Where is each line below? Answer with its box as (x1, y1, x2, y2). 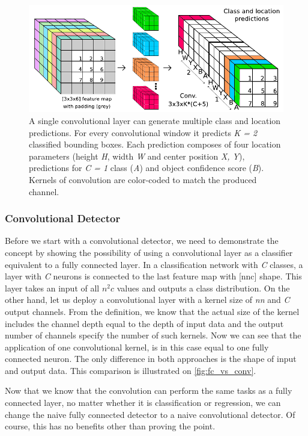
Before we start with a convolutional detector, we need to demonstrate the (5, 234, 279, 247)
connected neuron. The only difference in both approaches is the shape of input (5, 352, 297, 365)
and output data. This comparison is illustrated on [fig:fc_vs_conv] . (5, 364, 256, 376)
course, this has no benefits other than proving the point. (5, 420, 216, 432)
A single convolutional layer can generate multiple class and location (29, 114, 281, 126)
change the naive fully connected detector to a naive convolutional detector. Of (5, 408, 295, 420)
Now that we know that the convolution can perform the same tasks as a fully (5, 384, 292, 397)
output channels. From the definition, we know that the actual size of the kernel (5, 305, 300, 317)
